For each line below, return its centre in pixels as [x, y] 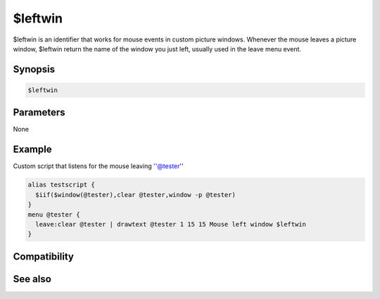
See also [32, 279]
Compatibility [43, 256]
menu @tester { [54, 214]
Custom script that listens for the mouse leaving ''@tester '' [99, 166]
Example [32, 149]
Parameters [39, 113]
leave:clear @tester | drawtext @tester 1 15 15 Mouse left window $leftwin [171, 224]
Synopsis [34, 69]
